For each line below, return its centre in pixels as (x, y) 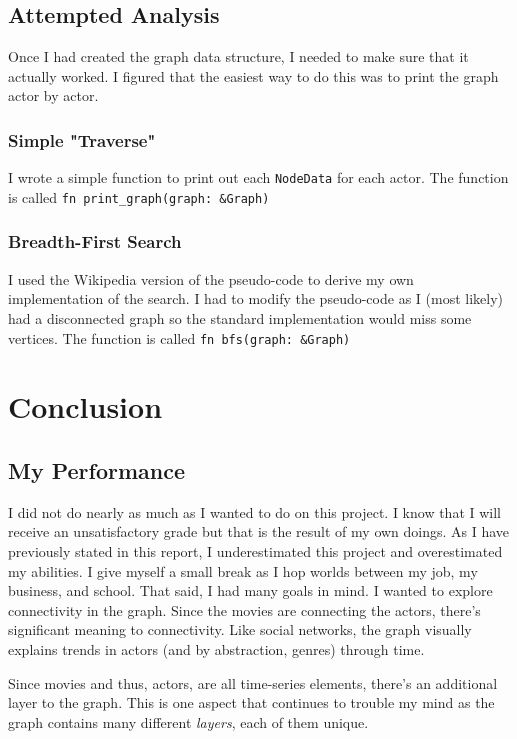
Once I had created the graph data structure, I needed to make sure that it (238, 56)
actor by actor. (53, 95)
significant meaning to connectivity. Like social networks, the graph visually (240, 629)
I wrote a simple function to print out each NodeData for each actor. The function (258, 177)
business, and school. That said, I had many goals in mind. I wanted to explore (250, 590)
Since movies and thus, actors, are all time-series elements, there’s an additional (253, 682)
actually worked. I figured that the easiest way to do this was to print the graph (253, 75)
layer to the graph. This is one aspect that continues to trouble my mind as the (251, 702)
